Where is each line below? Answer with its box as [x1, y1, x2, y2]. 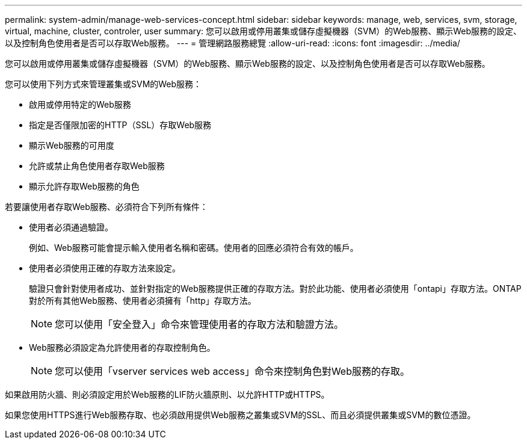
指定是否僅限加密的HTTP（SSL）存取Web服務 [29, 120, 212, 130]
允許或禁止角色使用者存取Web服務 [29, 161, 165, 171]
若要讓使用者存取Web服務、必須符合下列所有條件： [5, 202, 208, 212]
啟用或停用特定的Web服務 [29, 99, 131, 109]
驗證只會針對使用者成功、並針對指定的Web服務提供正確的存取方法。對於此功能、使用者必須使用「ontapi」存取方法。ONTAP [29, 283, 522, 294]
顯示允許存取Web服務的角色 [29, 181, 140, 191]
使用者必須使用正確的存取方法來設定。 [29, 263, 180, 273]
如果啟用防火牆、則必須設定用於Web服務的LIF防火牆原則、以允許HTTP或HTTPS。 [5, 389, 330, 399]
